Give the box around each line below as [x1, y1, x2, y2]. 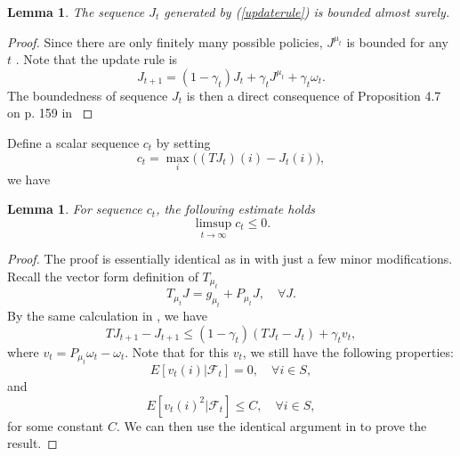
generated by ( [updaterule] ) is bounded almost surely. [164, 3, 450, 20]
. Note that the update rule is [15, 50, 178, 69]
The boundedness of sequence [7, 85, 168, 104]
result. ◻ [7, 434, 58, 452]
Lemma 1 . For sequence [7, 199, 142, 218]
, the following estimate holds [156, 199, 316, 218]
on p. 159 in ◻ [7, 103, 93, 122]
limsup [195, 216, 232, 230]
